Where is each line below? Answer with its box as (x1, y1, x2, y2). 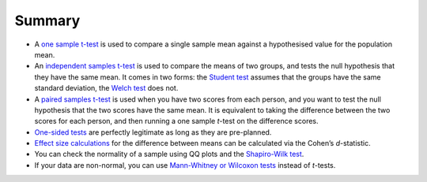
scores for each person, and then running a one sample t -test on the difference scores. (34, 117, 319, 126)
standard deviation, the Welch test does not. (34, 84, 179, 93)
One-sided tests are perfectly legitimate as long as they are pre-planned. (34, 127, 272, 137)
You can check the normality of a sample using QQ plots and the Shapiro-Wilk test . (34, 150, 304, 159)
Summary (14, 12, 81, 29)
